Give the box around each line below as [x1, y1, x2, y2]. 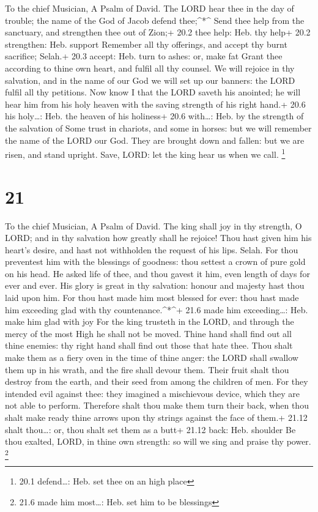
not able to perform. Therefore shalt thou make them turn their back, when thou [5, 399, 309, 412]
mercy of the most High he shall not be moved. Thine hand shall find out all [5, 327, 292, 339]
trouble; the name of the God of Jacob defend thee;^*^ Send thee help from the [5, 13, 305, 26]
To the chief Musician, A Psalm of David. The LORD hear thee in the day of [5, 2, 294, 14]
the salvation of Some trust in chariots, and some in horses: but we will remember [5, 121, 312, 134]
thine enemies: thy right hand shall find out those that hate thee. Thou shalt [5, 339, 293, 352]
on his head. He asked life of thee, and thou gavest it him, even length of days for [5, 267, 310, 280]
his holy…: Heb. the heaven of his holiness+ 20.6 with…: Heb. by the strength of [5, 109, 304, 122]
